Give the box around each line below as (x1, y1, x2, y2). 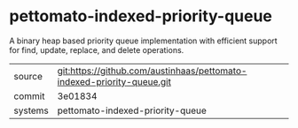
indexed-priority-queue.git (57, 75, 171, 87)
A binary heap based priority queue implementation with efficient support (9, 35, 278, 46)
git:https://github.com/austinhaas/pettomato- (57, 64, 247, 77)
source (13, 70, 43, 82)
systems (13, 104, 49, 117)
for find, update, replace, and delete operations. (9, 44, 184, 55)
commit (13, 90, 45, 102)
